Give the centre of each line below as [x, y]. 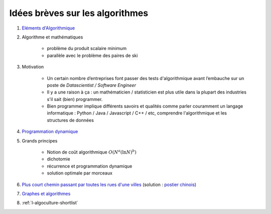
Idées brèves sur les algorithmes [79, 13]
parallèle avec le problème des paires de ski [92, 55]
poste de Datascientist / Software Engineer [92, 85]
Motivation [33, 67]
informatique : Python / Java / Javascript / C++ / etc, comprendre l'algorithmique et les [137, 113]
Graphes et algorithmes [46, 193]
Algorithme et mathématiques [52, 37]
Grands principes [40, 140]
